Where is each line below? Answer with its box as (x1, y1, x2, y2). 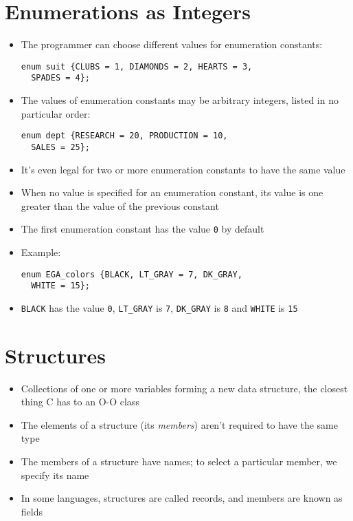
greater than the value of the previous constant (21, 198, 219, 213)
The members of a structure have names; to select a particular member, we (21, 454, 337, 469)
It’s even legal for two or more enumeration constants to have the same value (21, 162, 345, 176)
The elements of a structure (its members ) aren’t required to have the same (21, 417, 338, 432)
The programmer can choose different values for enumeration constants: (21, 37, 323, 52)
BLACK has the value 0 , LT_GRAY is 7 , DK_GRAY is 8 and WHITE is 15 (21, 300, 298, 315)
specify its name (21, 467, 89, 482)
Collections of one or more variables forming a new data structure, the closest (21, 381, 348, 395)
